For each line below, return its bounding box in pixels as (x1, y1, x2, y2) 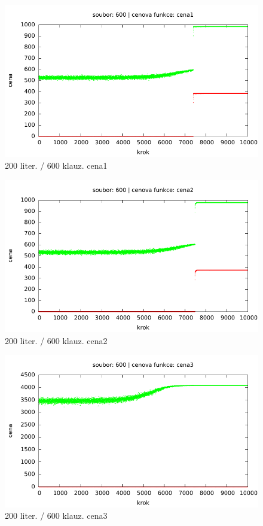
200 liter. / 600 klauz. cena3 (5, 509, 108, 522)
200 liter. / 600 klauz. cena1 (5, 159, 108, 171)
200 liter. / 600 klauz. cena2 (5, 334, 108, 346)
